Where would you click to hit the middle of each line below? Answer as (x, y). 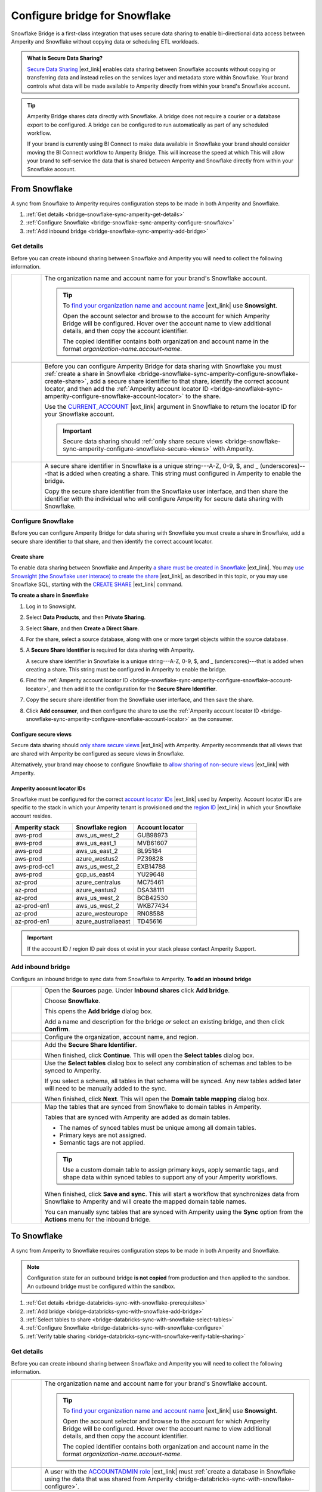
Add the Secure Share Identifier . (91, 1045)
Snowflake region (101, 828)
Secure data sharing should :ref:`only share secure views (143, 441)
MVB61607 (153, 843)
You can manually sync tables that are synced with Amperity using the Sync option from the (174, 1212)
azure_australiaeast (103, 921)
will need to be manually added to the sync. (106, 1089)
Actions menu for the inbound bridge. (98, 1219)
